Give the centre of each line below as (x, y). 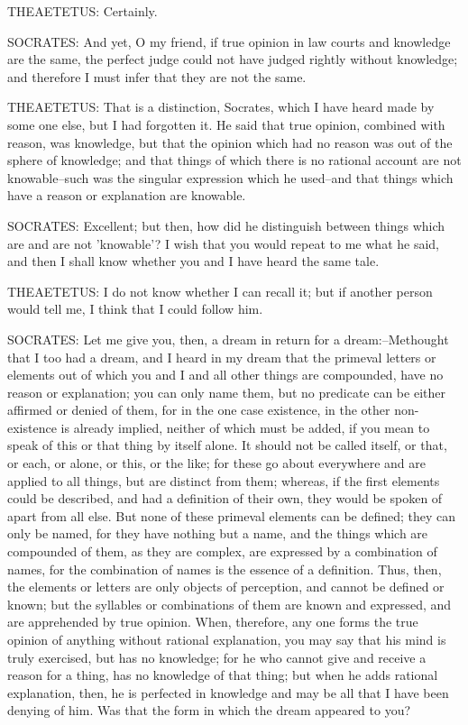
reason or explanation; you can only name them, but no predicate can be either (226, 392)
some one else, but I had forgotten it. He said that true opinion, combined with (226, 124)
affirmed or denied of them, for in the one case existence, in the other (199, 410)
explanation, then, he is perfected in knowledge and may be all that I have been (228, 692)
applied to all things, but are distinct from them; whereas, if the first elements (224, 480)
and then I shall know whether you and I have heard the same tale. (193, 261)
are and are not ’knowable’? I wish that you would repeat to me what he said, (223, 243)
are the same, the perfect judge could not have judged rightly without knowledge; (233, 59)
